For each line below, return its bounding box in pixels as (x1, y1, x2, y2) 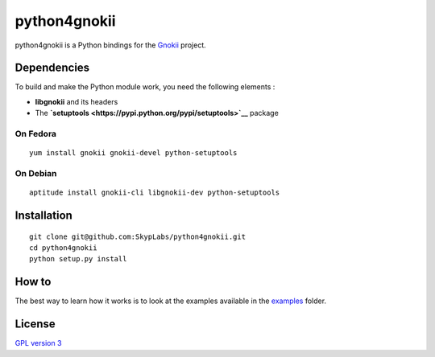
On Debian (14, 167, 57, 178)
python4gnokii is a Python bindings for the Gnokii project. (14, 40, 206, 50)
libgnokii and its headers (35, 96, 118, 106)
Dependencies (14, 61, 90, 75)
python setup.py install (29, 254, 127, 264)
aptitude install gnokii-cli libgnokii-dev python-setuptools (29, 188, 280, 197)
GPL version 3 (14, 339, 62, 348)
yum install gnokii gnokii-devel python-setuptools (29, 149, 238, 158)
